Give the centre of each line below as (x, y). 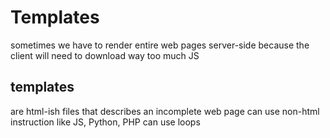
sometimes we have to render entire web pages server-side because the (160, 45)
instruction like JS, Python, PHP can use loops (105, 122)
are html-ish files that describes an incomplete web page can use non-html (165, 111)
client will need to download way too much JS (105, 55)
